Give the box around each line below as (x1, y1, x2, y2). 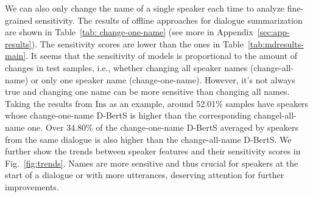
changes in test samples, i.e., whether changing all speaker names (5, 61, 248, 74)
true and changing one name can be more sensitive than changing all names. (5, 85, 290, 98)
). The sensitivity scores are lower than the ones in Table (31, 37, 244, 50)
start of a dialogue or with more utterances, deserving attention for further (5, 168, 284, 181)
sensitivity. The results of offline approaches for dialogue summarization (35, 13, 303, 26)
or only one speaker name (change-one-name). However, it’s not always (30, 73, 295, 86)
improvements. (5, 180, 59, 193)
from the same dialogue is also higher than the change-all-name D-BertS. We (5, 133, 292, 145)
